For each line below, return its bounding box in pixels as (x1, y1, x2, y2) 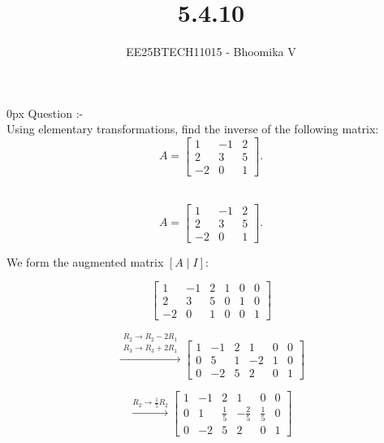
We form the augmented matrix (6, 253, 164, 270)
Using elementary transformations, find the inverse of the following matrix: (6, 120, 379, 137)
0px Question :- (6, 104, 84, 121)
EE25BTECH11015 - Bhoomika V (126, 43, 296, 60)
